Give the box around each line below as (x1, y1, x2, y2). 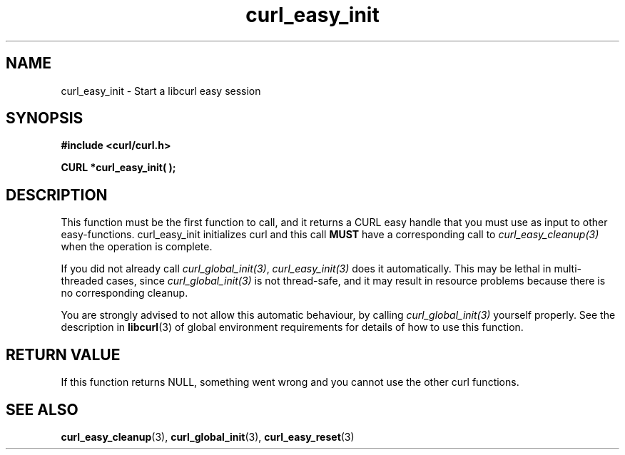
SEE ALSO (6, 400, 78, 419)
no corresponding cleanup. (61, 287, 188, 300)
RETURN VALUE (6, 345, 121, 364)
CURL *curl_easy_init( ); (61, 161, 176, 174)
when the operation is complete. (61, 240, 213, 253)
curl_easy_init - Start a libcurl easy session (61, 84, 261, 97)
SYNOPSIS (6, 109, 83, 128)
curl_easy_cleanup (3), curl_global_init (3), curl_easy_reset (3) (61, 430, 355, 443)
